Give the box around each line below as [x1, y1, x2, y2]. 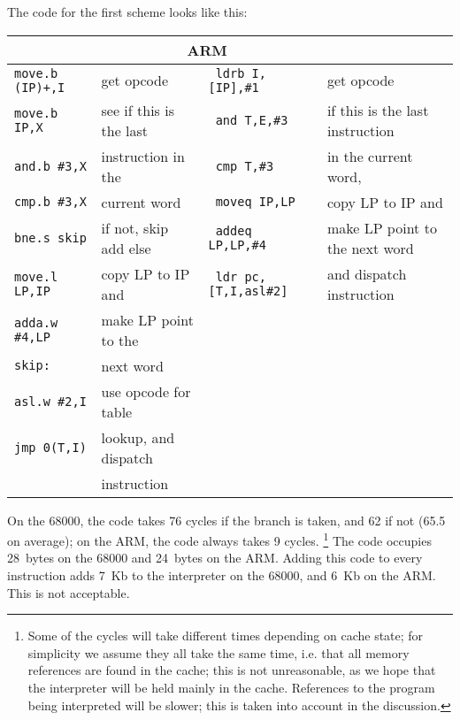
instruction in [101, 145, 185, 166]
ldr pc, [215, 269, 266, 284]
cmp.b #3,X [14, 195, 87, 210]
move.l [14, 269, 58, 284]
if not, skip [101, 217, 169, 238]
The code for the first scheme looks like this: [7, 3, 248, 20]
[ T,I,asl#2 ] [208, 283, 288, 298]
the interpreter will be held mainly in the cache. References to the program [27, 678, 435, 696]
